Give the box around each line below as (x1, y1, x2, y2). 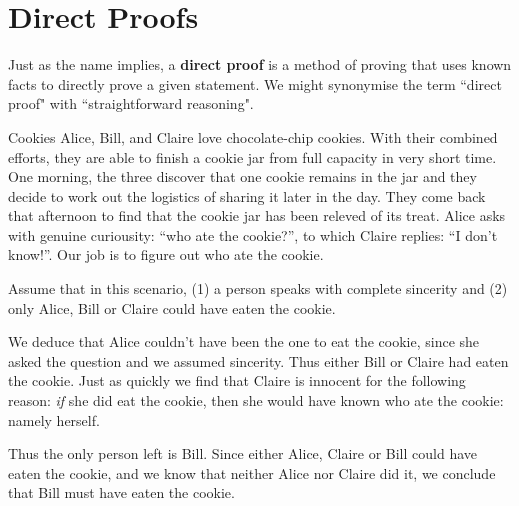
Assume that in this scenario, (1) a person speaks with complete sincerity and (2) (8, 278, 508, 299)
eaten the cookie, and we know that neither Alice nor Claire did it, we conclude (8, 462, 496, 483)
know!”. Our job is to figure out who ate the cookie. (8, 244, 324, 265)
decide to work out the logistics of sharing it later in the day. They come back (8, 185, 486, 206)
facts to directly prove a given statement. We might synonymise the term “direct (8, 73, 502, 94)
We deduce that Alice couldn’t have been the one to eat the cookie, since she (8, 331, 480, 352)
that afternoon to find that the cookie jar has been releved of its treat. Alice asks (8, 205, 506, 226)
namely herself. (8, 409, 100, 430)
